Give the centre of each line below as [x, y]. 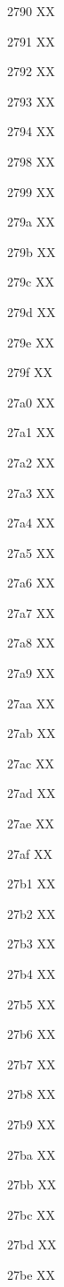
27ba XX [32, 1154]
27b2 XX [32, 913]
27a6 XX [31, 583]
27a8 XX [31, 643]
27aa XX [31, 703]
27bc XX [32, 1214]
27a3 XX [31, 492]
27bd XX [32, 1244]
